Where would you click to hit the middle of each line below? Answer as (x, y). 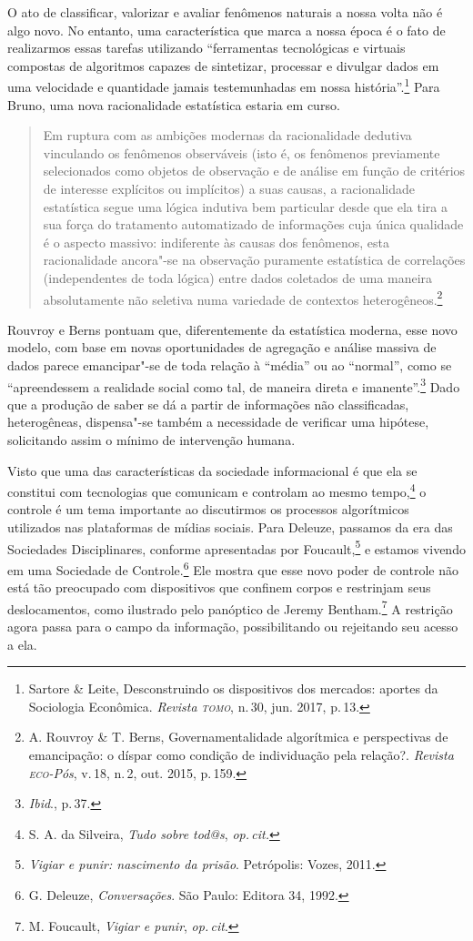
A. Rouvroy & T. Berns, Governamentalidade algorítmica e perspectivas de (238, 737)
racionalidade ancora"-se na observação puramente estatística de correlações (254, 260)
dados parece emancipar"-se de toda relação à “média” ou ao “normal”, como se (230, 365)
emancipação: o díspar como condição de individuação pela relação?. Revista (241, 754)
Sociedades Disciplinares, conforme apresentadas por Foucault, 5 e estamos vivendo (236, 547)
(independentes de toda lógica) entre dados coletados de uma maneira (238, 277)
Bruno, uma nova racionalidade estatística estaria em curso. (174, 104)
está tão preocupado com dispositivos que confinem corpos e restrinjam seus (219, 587)
